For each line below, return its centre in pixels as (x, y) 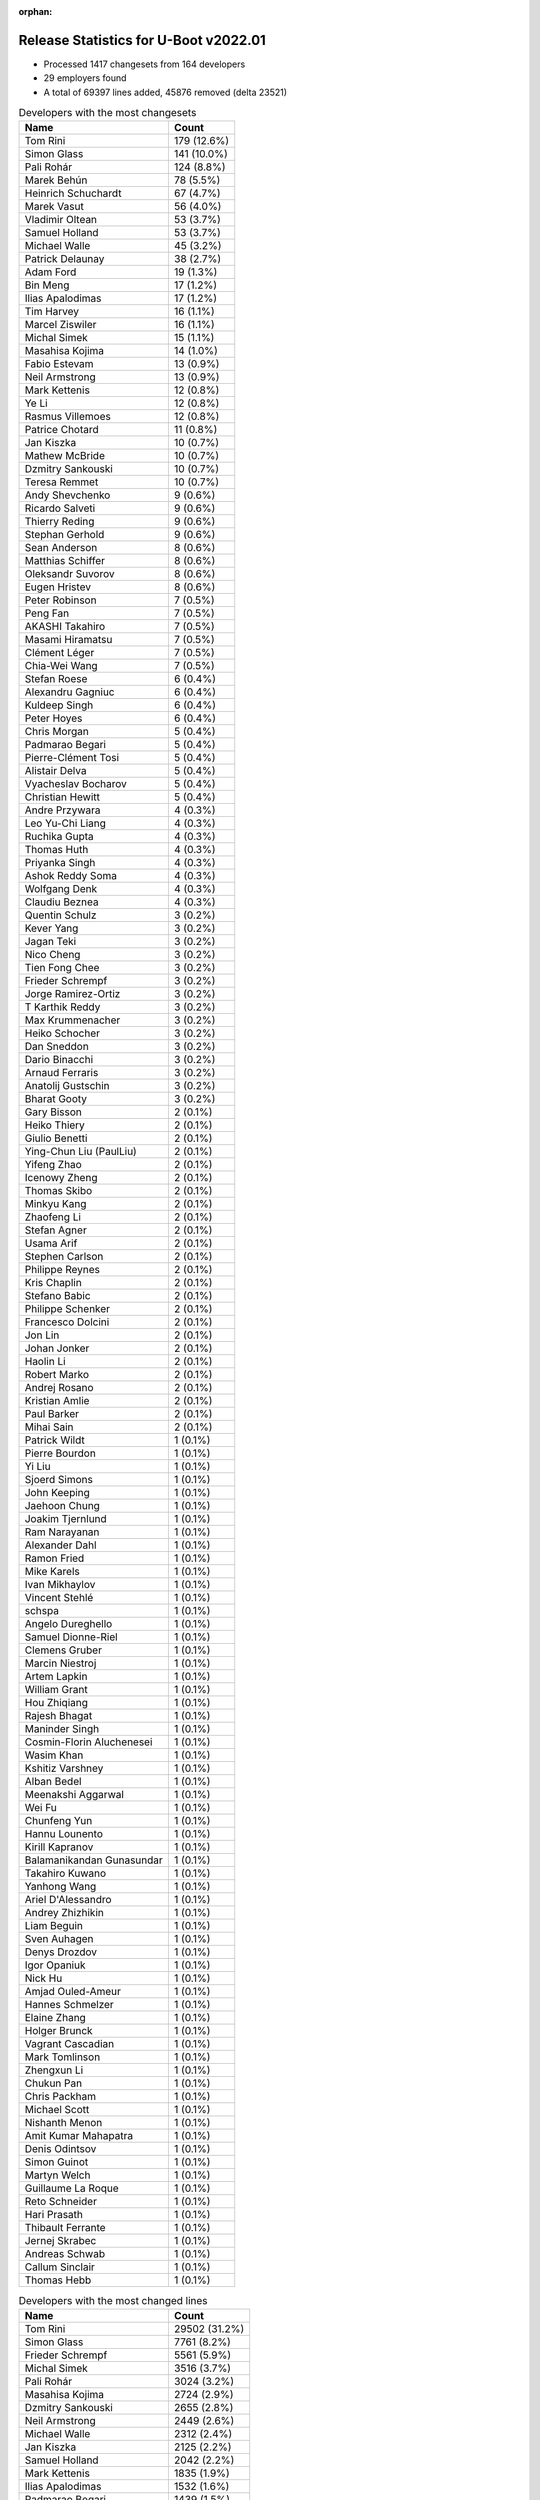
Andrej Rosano (59, 1388)
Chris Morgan (56, 732)
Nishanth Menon (63, 2123)
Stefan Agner (55, 1230)
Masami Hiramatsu (68, 640)
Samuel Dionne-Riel (71, 1637)
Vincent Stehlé (59, 1598)
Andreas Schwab (64, 2254)
